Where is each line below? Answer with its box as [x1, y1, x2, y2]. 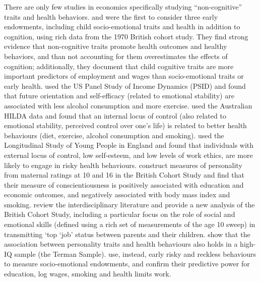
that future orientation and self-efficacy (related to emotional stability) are [4, 90, 234, 101]
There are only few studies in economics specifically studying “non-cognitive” [4, 2, 242, 12]
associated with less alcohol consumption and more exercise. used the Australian [4, 100, 252, 110]
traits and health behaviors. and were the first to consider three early [4, 11, 218, 22]
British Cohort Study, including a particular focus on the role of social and [4, 209, 235, 219]
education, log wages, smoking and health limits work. [4, 268, 171, 279]
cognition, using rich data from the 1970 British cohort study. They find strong [4, 31, 248, 41]
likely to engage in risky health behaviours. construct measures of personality [4, 159, 242, 170]
